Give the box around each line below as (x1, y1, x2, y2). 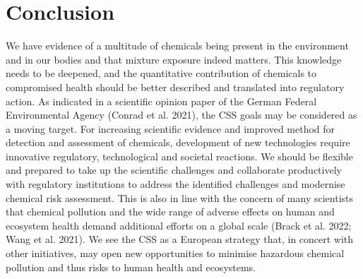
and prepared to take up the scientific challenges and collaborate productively (6, 162, 342, 177)
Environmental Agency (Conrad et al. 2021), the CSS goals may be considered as (6, 107, 357, 122)
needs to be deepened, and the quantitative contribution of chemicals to (6, 66, 317, 81)
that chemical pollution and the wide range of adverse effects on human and (6, 204, 335, 219)
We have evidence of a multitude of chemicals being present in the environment (6, 38, 349, 53)
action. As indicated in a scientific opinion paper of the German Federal (6, 93, 317, 108)
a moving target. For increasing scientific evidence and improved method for (6, 121, 335, 136)
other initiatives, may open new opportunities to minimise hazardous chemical (6, 246, 345, 261)
